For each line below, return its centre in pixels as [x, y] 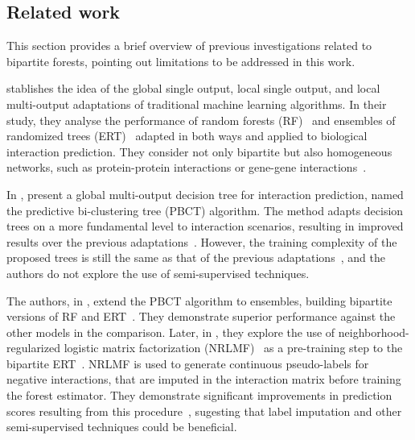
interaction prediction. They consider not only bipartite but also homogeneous [199, 151]
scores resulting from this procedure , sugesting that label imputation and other [204, 411]
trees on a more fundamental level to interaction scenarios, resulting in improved [205, 226]
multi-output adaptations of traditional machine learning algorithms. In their [197, 104]
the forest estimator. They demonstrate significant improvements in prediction [199, 395]
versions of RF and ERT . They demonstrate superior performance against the [201, 316]
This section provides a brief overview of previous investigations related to [189, 46]
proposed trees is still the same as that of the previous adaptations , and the [196, 257]
